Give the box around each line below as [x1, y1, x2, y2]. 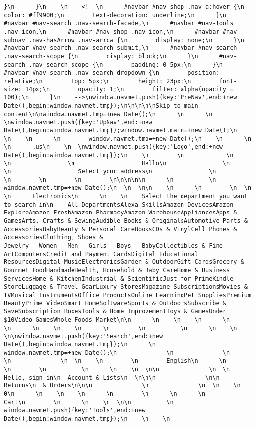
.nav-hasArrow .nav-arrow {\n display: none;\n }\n [29, 36, 244, 43]
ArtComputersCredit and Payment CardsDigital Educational [4, 250, 198, 257]
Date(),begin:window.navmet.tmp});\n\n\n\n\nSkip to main [4, 102, 198, 109]
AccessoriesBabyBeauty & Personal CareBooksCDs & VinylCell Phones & [4, 225, 237, 233]
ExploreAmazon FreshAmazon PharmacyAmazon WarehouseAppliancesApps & [4, 209, 237, 216]
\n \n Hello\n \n [4, 160, 230, 167]
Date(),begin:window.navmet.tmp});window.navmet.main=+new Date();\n [4, 127, 237, 134]
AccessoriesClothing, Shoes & [4, 234, 103, 241]
